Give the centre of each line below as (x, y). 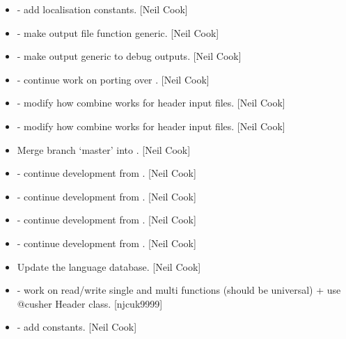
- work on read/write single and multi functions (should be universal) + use (179, 290)
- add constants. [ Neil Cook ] (77, 327)
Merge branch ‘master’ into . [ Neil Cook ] (104, 149)
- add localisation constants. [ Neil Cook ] (102, 9)
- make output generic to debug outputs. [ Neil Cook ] (129, 56)
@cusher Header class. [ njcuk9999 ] (90, 303)
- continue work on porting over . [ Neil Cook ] (113, 79)
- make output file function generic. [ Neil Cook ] (118, 32)
